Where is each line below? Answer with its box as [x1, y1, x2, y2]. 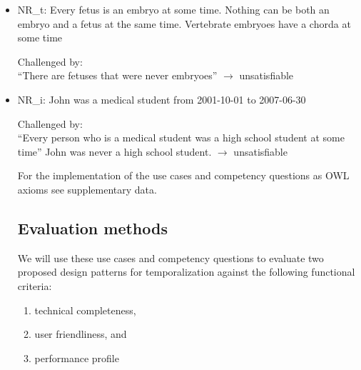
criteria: [17, 278, 52, 293]
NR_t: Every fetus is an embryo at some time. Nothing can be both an [17, 2, 330, 16]
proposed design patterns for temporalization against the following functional [17, 264, 355, 279]
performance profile [34, 350, 119, 365]
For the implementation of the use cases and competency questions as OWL [17, 168, 350, 183]
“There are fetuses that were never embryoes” [17, 68, 218, 83]
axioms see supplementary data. [17, 181, 157, 196]
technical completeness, [34, 302, 136, 317]
